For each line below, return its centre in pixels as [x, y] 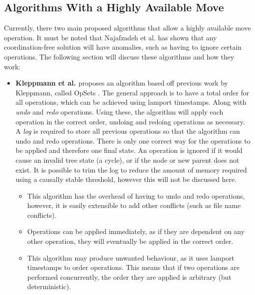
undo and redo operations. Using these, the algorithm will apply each [119, 111]
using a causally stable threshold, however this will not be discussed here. [126, 179]
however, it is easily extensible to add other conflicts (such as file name [134, 205]
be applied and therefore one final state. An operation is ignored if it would [129, 150]
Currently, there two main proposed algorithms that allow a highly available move [127, 28]
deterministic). [49, 286]
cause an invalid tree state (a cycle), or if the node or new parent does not [127, 160]
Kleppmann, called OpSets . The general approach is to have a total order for [132, 92]
